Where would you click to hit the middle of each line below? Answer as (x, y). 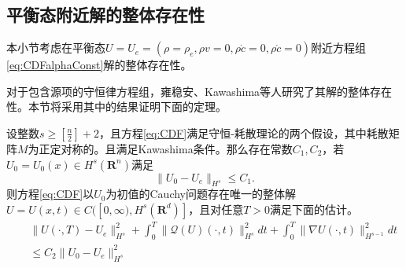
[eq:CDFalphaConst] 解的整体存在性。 (99, 65)
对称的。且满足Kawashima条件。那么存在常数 (177, 148)
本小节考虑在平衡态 (56, 48)
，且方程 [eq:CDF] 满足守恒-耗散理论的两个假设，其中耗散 (244, 132)
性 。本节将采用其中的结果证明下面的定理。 (116, 106)
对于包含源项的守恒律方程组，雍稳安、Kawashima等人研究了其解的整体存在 (199, 91)
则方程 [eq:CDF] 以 (50, 194)
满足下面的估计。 (314, 209)
